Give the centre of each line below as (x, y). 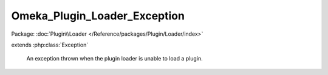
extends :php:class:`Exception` (50, 45)
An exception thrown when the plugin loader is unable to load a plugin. (114, 59)
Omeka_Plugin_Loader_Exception (98, 16)
